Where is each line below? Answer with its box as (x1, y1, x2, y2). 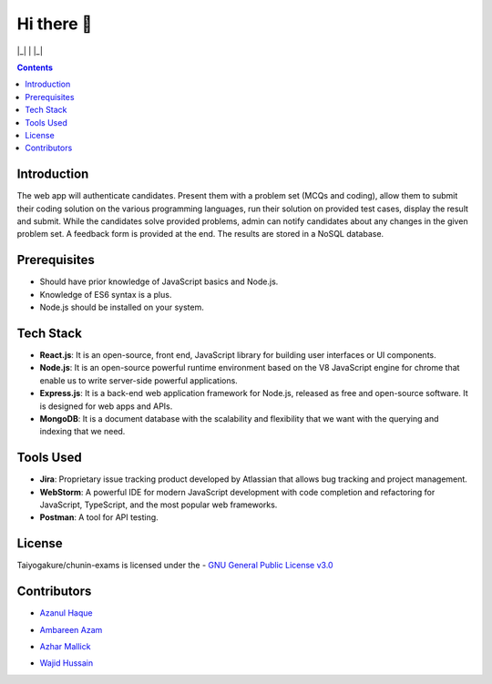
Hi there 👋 (16, 14, 93, 34)
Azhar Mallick (39, 640, 91, 651)
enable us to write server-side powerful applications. (39, 374, 239, 386)
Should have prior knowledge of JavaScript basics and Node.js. (39, 276, 279, 287)
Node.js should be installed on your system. (39, 301, 204, 313)
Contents (16, 62, 54, 73)
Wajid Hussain (39, 658, 94, 669)
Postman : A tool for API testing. (39, 512, 159, 523)
